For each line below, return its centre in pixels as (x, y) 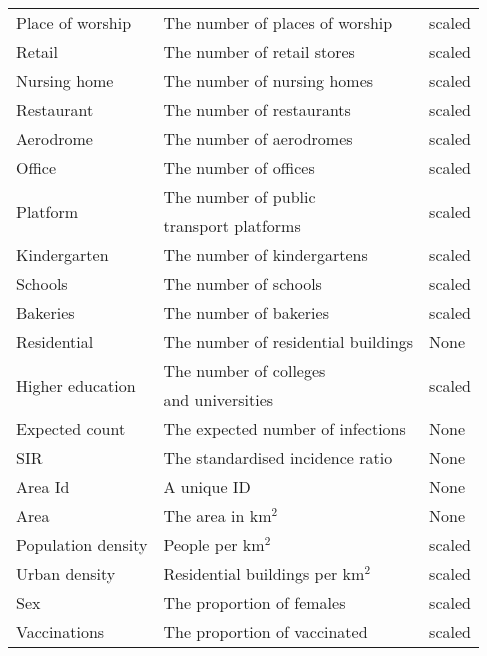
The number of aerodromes (258, 138)
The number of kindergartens (265, 254)
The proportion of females (254, 602)
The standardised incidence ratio (278, 457)
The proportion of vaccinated (265, 631)
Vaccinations (60, 631)
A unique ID (207, 486)
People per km (214, 544)
